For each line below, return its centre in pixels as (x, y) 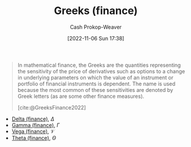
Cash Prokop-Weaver (96, 27)
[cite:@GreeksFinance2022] (52, 107)
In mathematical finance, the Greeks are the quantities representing (99, 65)
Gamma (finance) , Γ (36, 125)
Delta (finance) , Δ (33, 119)
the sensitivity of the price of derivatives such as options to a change (101, 71)
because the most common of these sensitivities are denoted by (95, 90)
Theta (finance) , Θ (34, 138)
